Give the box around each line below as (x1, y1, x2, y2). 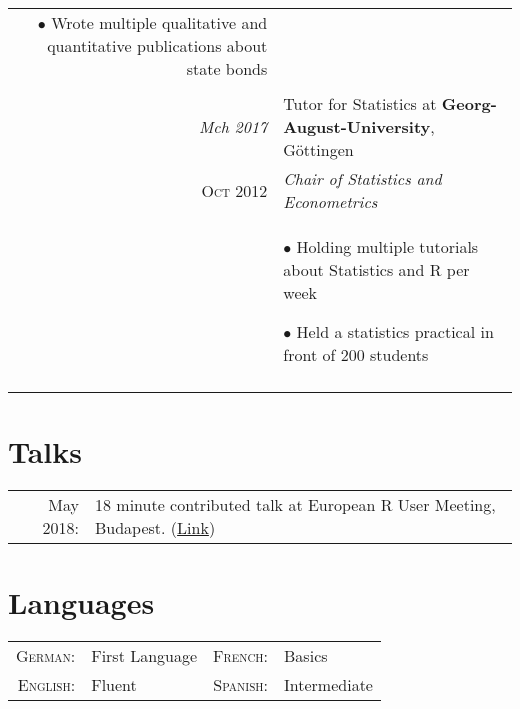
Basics (284, 644, 328, 668)
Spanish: (213, 673, 269, 697)
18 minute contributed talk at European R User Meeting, (94, 493, 496, 517)
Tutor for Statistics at (283, 92, 437, 115)
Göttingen (283, 138, 354, 161)
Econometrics (283, 190, 378, 213)
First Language (91, 644, 198, 668)
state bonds (186, 57, 268, 80)
